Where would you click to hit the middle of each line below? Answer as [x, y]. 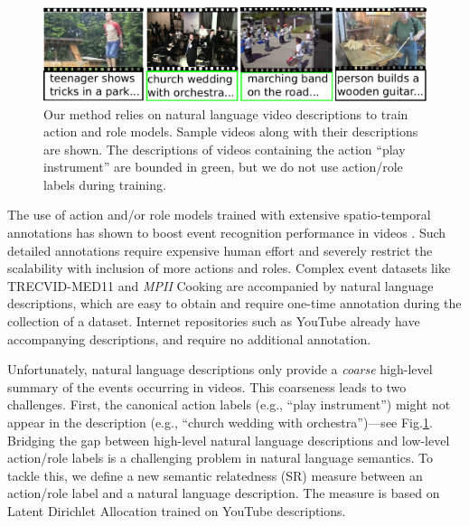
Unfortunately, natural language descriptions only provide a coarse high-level [220, 369]
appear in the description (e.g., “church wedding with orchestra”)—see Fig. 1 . [220, 423]
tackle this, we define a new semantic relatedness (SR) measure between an [215, 475]
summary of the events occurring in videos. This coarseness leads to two [207, 386]
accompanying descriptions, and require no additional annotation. [189, 338]
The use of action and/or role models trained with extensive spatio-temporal [219, 215]
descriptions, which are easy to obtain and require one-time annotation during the [234, 303]
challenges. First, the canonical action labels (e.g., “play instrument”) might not [229, 404]
